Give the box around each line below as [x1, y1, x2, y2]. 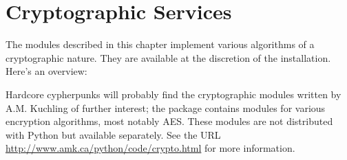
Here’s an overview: [6, 64, 87, 78]
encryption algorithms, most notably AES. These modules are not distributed [6, 114, 333, 128]
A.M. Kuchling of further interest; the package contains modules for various [6, 100, 326, 115]
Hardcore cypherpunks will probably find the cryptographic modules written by [6, 87, 341, 101]
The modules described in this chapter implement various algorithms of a [6, 37, 315, 52]
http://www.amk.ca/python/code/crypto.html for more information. [6, 141, 295, 155]
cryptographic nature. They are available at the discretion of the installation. [6, 50, 331, 65]
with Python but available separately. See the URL [6, 127, 221, 141]
